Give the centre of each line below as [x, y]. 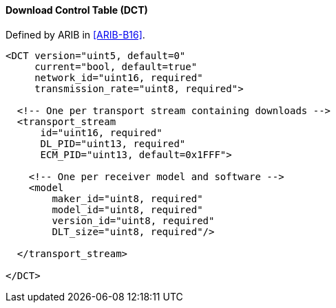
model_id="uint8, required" [127, 209]
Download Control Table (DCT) [77, 10]
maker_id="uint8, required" [127, 198]
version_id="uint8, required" [133, 220]
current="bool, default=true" [116, 66]
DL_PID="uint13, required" [113, 143]
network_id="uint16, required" [119, 77]
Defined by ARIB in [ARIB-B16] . [75, 34]
